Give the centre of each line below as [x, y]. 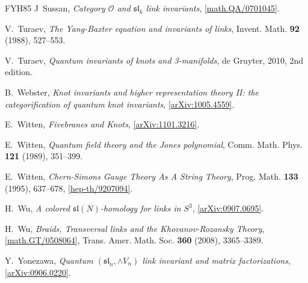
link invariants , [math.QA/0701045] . [213, 8]
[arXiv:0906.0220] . [38, 272]
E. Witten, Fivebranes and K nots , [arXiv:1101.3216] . [102, 124]
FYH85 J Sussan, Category [55, 8]
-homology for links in [140, 208]
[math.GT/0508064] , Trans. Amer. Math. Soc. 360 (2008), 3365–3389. [134, 240]
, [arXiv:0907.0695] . [228, 208]
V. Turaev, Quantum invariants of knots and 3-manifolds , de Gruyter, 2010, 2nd [154, 60]
